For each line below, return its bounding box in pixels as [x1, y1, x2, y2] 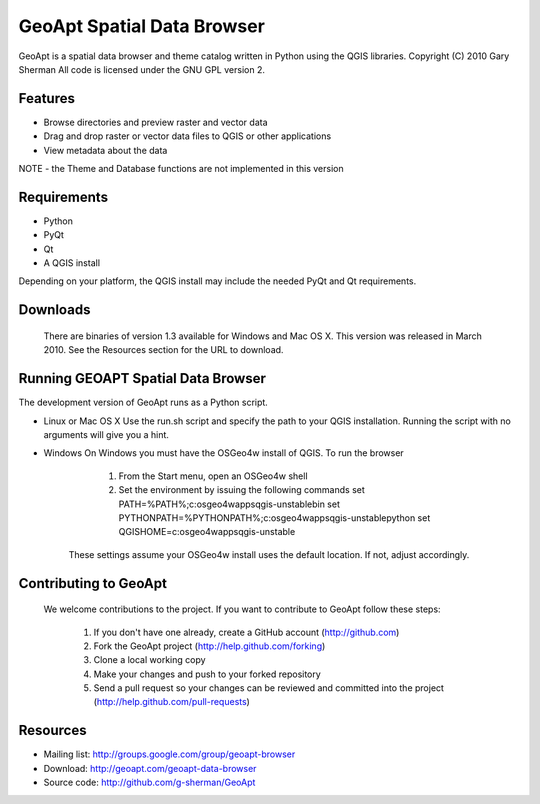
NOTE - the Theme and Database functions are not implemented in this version [18, 163, 344, 175]
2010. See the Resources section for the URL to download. [43, 344, 284, 356]
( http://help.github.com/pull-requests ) [93, 696, 250, 708]
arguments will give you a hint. [43, 428, 170, 440]
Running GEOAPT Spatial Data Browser [18, 370, 267, 387]
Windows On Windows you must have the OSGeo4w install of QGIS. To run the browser [43, 447, 404, 459]
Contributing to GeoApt [18, 575, 167, 592]
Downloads [18, 301, 91, 319]
